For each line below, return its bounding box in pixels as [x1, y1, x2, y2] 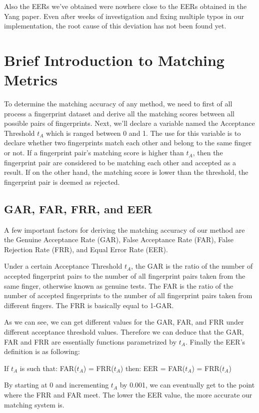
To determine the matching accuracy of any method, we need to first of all [4, 98, 232, 109]
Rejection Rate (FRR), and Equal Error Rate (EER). [4, 244, 168, 254]
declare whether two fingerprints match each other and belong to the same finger [4, 137, 252, 148]
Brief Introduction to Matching [4, 49, 224, 70]
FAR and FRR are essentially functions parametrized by [4, 336, 177, 347]
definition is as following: [4, 346, 80, 357]
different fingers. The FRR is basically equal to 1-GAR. [4, 300, 174, 310]
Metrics [4, 69, 58, 90]
